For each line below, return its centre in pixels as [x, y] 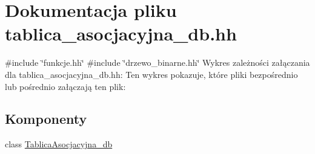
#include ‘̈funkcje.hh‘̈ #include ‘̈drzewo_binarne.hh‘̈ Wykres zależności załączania [157, 63]
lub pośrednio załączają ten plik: [65, 86]
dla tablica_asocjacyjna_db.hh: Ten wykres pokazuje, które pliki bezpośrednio [151, 74]
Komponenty [46, 119]
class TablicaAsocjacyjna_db [59, 144]
